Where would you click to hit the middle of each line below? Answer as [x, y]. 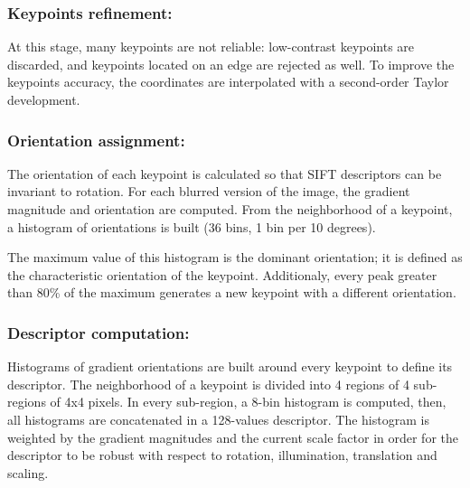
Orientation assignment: [96, 140]
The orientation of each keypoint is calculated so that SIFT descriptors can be [225, 173]
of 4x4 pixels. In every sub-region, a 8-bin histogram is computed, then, [248, 402]
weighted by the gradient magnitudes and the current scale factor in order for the [233, 437]
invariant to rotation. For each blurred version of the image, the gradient [209, 191]
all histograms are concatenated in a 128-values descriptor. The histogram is [218, 419]
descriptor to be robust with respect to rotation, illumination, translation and [222, 455]
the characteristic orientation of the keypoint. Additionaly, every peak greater [222, 274]
